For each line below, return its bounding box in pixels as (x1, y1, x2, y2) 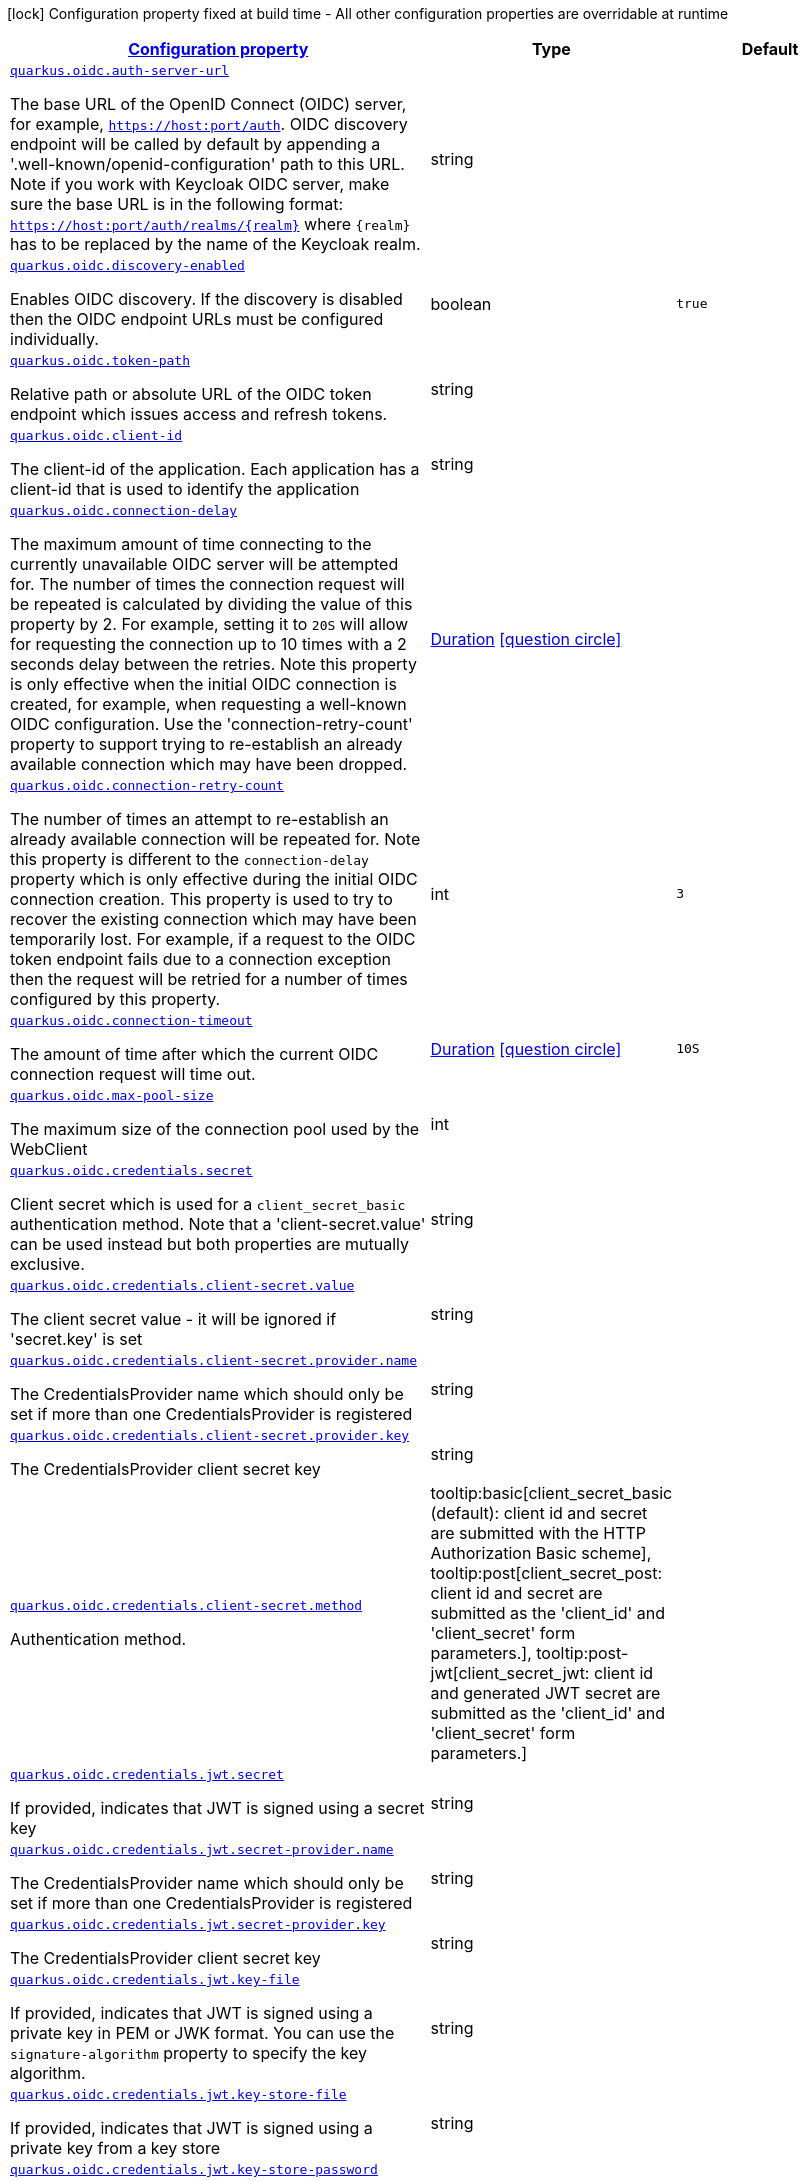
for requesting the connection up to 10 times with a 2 (10, 634, 407, 654)
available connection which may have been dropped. (10, 754, 408, 774)
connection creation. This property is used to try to (10, 889, 393, 909)
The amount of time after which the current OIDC (10, 1044, 379, 1064)
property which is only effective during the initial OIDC (10, 869, 418, 889)
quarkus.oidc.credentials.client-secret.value (10, 1278, 355, 1293)
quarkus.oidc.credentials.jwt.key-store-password (10, 2162, 378, 2177)
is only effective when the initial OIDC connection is (10, 674, 397, 694)
